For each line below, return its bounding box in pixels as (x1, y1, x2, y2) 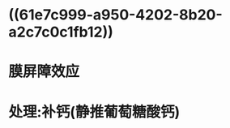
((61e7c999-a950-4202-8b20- (8, 6, 223, 24)
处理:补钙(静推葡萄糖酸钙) (8, 103, 181, 121)
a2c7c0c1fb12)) (8, 23, 113, 41)
